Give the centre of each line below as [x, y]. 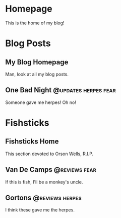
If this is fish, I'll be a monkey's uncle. [44, 182]
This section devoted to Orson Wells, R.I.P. [49, 154]
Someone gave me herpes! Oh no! [41, 102]
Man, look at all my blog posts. [37, 74]
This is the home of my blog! [35, 23]
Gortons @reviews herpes [43, 197]
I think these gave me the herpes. [40, 210]
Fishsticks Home [32, 142]
